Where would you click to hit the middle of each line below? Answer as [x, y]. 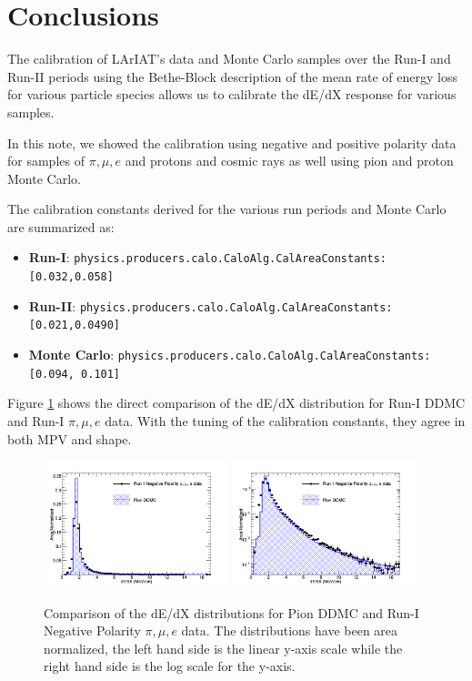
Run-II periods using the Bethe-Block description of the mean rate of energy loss [232, 76]
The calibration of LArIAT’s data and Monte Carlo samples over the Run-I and [229, 59]
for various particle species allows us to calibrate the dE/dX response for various [232, 94]
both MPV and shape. [70, 438]
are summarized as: [61, 226]
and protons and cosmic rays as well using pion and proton [289, 161]
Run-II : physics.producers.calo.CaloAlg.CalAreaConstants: [211, 305]
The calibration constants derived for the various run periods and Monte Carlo [227, 209]
